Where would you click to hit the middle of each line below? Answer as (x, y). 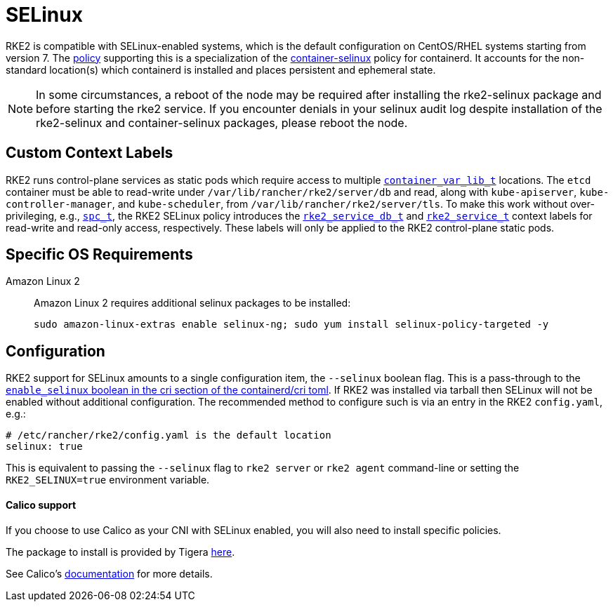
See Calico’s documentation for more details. (109, 573)
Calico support (41, 505)
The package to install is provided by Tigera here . (120, 552)
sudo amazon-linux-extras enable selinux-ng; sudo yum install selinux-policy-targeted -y (291, 325)
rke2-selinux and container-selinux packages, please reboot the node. (222, 122)
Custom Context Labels (90, 153)
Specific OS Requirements (99, 255)
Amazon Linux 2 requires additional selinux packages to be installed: (192, 303)
